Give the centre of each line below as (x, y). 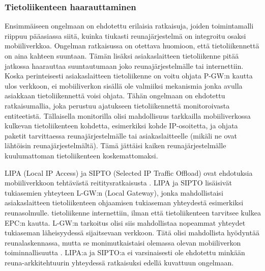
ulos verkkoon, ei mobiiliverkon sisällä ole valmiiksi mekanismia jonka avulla (124, 85)
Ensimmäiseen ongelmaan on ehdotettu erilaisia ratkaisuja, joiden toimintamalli (129, 26)
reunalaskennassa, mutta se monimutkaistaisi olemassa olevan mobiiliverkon (123, 242)
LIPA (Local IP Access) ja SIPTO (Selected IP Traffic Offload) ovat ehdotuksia (129, 172)
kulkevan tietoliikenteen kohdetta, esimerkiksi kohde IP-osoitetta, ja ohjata (121, 126)
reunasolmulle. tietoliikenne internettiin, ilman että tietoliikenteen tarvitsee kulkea (133, 212)
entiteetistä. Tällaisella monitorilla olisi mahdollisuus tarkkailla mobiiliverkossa (128, 115)
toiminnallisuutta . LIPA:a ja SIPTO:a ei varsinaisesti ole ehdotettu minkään (125, 252)
